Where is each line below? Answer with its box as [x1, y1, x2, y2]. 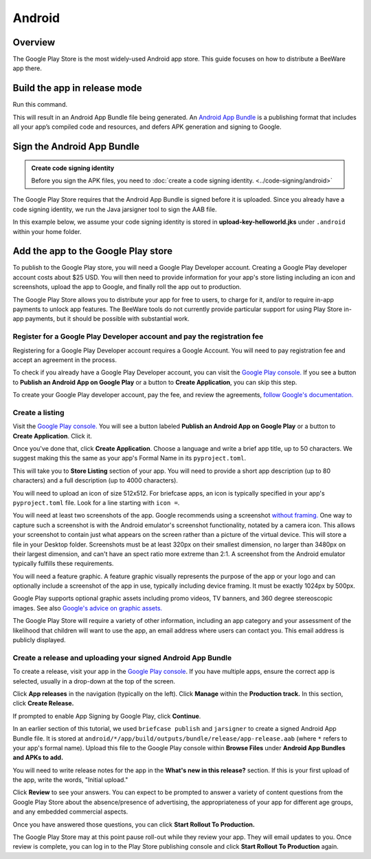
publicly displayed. [12, 636, 66, 644]
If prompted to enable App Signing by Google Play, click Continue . [12, 712, 201, 720]
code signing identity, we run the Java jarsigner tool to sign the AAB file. [12, 205, 217, 213]
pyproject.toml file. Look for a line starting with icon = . [12, 498, 180, 507]
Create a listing [12, 407, 65, 417]
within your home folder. [12, 227, 82, 235]
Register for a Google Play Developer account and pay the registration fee [12, 332, 264, 341]
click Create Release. [12, 699, 74, 708]
